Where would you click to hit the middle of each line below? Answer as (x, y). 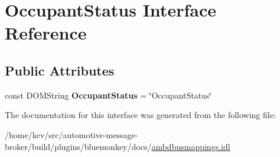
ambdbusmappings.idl (191, 146)
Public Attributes (60, 70)
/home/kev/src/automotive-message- (71, 134)
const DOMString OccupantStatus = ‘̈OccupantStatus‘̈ (108, 95)
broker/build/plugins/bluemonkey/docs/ (78, 146)
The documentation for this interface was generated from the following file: (140, 115)
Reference (46, 33)
